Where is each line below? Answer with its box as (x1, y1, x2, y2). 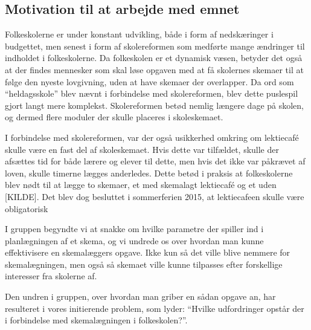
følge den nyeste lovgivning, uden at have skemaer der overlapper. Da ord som (5, 75, 294, 88)
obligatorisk (5, 202, 48, 215)
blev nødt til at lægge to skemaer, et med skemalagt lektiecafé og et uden (5, 178, 277, 191)
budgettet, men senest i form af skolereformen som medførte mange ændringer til (5, 39, 305, 52)
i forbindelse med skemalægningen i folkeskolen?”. (5, 314, 188, 326)
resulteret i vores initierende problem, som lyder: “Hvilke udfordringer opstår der (5, 302, 304, 314)
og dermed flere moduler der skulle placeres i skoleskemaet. (5, 111, 223, 123)
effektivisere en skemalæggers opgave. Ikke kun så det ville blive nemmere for (5, 246, 290, 259)
